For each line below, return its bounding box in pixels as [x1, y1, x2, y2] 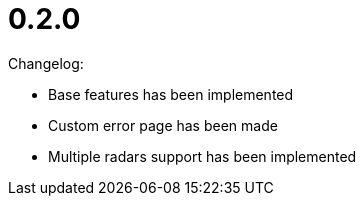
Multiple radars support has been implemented [48, 147, 357, 165]
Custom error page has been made [48, 116, 278, 134]
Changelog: [8, 54, 84, 72]
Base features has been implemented [48, 85, 294, 103]
